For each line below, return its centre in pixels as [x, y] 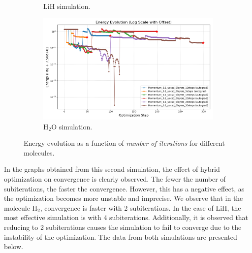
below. [14, 246]
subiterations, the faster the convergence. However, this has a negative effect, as [124, 188]
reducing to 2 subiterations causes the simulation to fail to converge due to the [123, 227]
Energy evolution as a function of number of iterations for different [124, 143]
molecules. [39, 152]
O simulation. [72, 126]
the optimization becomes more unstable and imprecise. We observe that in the [124, 198]
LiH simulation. [67, 6]
